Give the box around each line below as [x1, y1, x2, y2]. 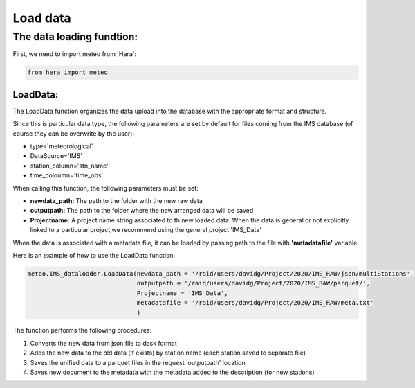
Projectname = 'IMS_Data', [136, 289, 228, 297]
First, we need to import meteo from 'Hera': [12, 50, 136, 58]
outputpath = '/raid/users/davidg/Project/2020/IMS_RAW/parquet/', [136, 279, 370, 288]
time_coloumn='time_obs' [30, 171, 104, 179]
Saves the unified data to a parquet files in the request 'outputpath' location [30, 358, 246, 367]
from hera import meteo [27, 69, 109, 76]
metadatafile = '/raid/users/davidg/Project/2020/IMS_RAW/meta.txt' [136, 299, 374, 307]
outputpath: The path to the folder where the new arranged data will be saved [30, 206, 254, 215]
